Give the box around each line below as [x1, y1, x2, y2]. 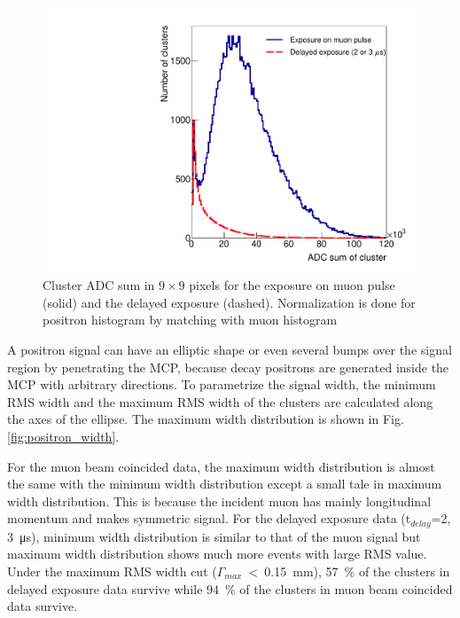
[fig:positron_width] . [7, 427, 120, 445]
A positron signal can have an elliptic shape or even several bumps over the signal [7, 340, 452, 359]
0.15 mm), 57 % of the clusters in [264, 562, 450, 581]
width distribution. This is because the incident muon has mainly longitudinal [7, 491, 432, 510]
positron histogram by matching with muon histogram [43, 310, 338, 329]
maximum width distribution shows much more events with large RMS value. [7, 544, 427, 563]
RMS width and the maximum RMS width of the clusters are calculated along [7, 392, 433, 411]
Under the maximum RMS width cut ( [7, 562, 217, 581]
